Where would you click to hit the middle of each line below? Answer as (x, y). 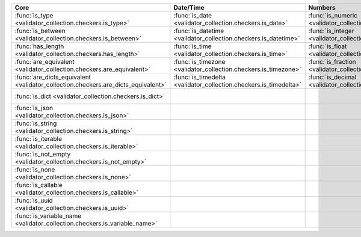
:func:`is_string (36, 123)
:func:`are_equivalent (45, 62)
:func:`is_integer (331, 31)
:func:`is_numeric (333, 15)
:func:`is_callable (39, 185)
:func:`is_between (40, 31)
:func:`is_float (328, 46)
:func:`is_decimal (332, 77)
